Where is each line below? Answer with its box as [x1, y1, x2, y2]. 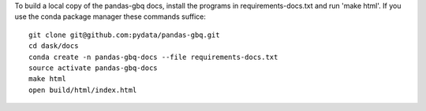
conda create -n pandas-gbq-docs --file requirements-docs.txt [28, 52, 278, 61]
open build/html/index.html [28, 85, 137, 94]
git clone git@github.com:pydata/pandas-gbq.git [28, 30, 220, 39]
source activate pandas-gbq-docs [28, 63, 158, 72]
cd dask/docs [28, 42, 79, 50]
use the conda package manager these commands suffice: [14, 12, 207, 21]
